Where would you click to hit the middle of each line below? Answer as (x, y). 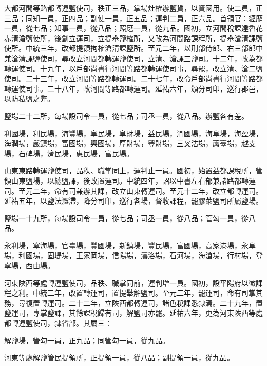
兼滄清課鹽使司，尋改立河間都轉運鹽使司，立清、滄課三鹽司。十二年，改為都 (133, 58)
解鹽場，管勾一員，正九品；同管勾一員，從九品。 (87, 340)
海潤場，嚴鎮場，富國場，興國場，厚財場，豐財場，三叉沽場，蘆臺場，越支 (130, 143)
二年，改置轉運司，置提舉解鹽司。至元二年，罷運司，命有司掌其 (155, 293)
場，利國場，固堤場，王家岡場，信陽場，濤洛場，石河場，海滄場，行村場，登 (133, 255)
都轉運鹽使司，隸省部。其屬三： (58, 323)
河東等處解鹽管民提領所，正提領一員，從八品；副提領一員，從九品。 (119, 358)
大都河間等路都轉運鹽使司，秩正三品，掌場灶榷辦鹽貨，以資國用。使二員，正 (133, 8)
